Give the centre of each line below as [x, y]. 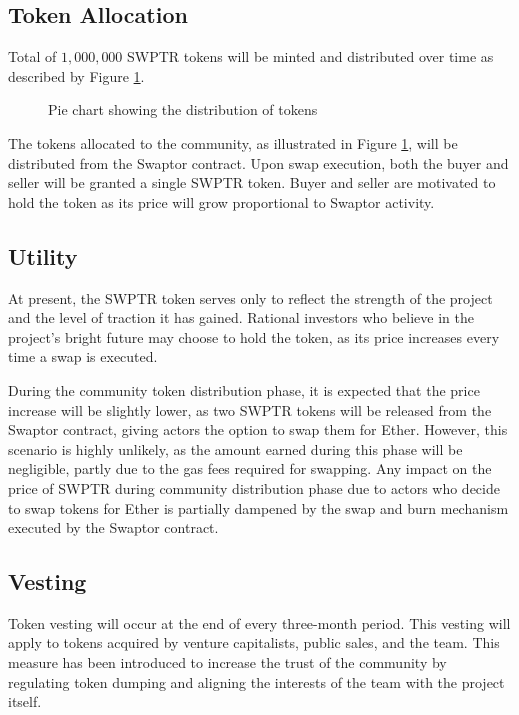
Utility [43, 255]
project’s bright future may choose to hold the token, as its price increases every [254, 336]
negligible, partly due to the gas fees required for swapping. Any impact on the [250, 468]
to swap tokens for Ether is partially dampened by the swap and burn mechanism [258, 507]
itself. [25, 701]
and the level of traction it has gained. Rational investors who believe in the [241, 317]
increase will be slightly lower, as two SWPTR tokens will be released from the [250, 409]
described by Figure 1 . [76, 75]
